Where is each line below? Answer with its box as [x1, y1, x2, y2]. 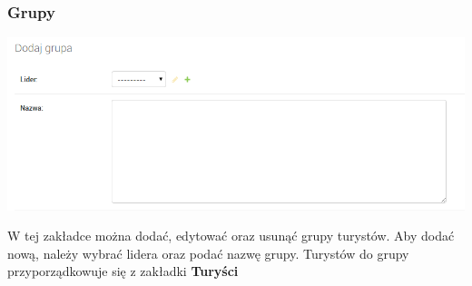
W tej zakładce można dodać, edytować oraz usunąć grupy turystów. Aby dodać [7, 226, 455, 245]
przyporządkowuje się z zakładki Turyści [7, 261, 239, 281]
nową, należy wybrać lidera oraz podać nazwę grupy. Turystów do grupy [7, 243, 409, 262]
